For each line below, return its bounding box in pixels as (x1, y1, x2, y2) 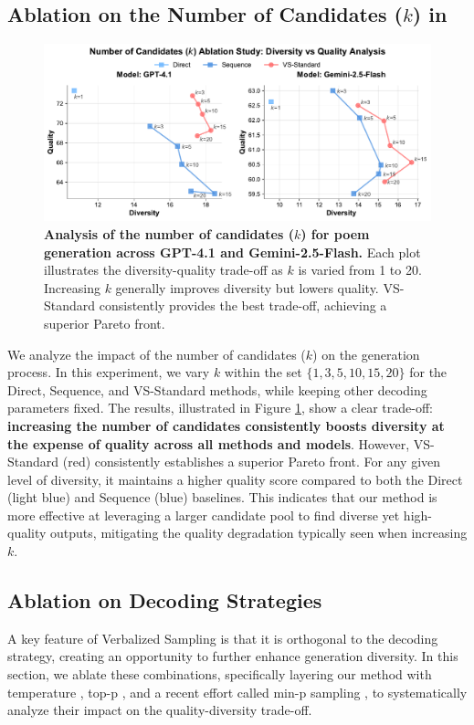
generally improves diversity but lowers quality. (115, 278, 379, 297)
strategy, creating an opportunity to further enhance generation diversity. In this (7, 646, 458, 666)
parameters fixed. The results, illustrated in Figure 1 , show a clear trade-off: (7, 398, 433, 417)
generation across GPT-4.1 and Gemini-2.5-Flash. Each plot (44, 242, 421, 261)
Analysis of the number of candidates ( (44, 224, 294, 243)
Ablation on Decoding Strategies (7, 586, 322, 615)
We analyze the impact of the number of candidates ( (7, 344, 306, 363)
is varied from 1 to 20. (298, 260, 422, 279)
